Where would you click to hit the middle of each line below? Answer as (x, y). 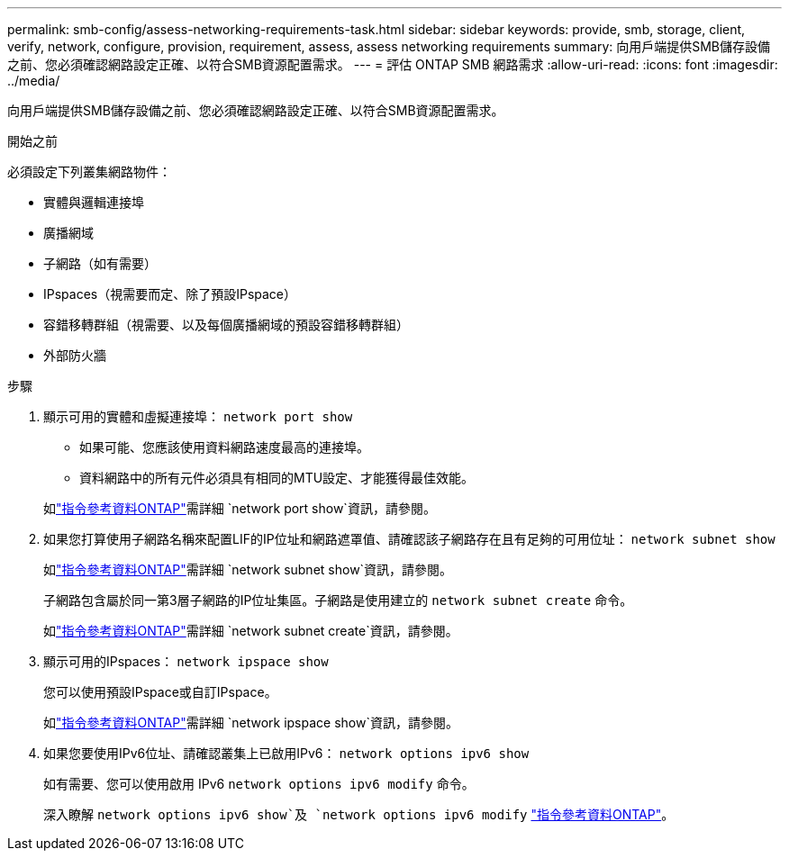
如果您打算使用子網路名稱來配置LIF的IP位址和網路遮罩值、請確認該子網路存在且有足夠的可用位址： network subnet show (409, 539)
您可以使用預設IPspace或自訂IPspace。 (160, 692)
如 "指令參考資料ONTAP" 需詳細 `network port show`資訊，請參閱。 (240, 508)
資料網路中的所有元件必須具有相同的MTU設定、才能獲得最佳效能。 (277, 478)
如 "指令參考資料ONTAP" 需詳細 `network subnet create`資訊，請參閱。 (251, 631)
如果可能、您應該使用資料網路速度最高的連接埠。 (224, 447)
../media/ (34, 81)
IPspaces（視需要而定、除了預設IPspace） (170, 294)
